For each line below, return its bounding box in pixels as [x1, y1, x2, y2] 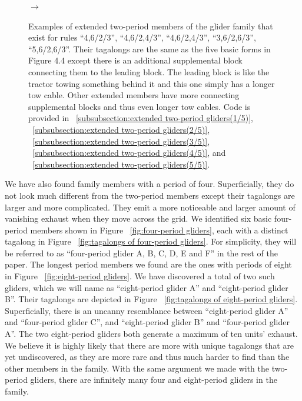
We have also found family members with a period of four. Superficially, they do [5, 178, 294, 190]
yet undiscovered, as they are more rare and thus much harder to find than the [5, 350, 290, 363]
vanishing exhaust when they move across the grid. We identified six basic [5, 212, 272, 225]
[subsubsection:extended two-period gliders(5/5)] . [32, 158, 210, 170]
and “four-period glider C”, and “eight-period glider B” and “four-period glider [5, 316, 290, 328]
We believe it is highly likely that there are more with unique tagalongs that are [5, 339, 294, 351]
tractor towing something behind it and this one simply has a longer [28, 77, 275, 89]
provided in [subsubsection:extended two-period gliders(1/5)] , [28, 112, 253, 124]
